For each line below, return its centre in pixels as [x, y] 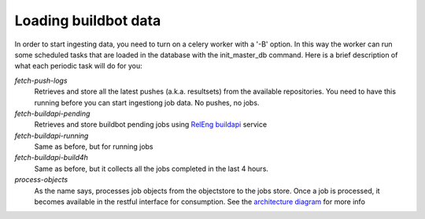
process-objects [41, 180]
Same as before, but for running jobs [94, 147]
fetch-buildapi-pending [52, 113]
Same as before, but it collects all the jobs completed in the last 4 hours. [152, 169]
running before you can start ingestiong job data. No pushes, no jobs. [147, 102]
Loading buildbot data [88, 20]
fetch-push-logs [41, 80]
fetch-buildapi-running [52, 135]
